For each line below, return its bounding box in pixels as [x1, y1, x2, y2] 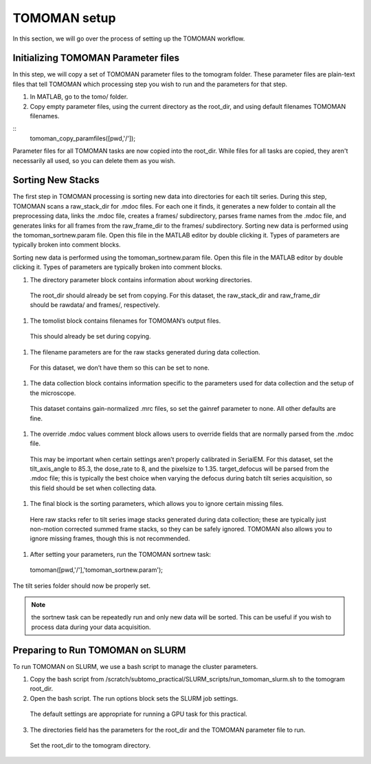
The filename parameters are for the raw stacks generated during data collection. [30, 348, 260, 356]
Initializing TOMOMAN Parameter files [12, 52, 180, 64]
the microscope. [30, 389, 76, 397]
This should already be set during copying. [30, 332, 151, 341]
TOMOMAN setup [12, 10, 116, 25]
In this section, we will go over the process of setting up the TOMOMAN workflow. [12, 34, 245, 43]
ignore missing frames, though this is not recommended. [30, 534, 190, 543]
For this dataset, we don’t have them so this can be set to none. [30, 363, 210, 372]
